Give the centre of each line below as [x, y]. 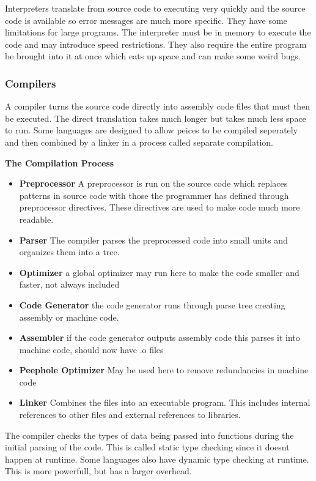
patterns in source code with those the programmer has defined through [154, 195]
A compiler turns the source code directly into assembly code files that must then [158, 106]
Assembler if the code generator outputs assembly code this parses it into [160, 337]
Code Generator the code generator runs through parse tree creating [152, 304]
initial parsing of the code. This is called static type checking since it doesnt [147, 447]
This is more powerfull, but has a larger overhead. [98, 471]
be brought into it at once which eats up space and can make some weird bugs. [153, 56]
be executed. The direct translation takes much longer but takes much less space [156, 118]
